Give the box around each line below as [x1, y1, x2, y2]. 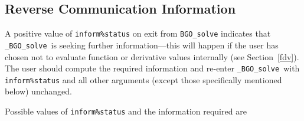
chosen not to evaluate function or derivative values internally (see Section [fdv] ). [5, 50, 299, 63]
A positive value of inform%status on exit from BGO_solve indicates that [5, 27, 271, 40]
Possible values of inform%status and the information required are [5, 105, 247, 117]
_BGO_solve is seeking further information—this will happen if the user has [5, 38, 279, 51]
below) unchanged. [5, 85, 72, 97]
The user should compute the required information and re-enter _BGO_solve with [5, 62, 300, 74]
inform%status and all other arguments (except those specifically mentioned [5, 73, 282, 86]
